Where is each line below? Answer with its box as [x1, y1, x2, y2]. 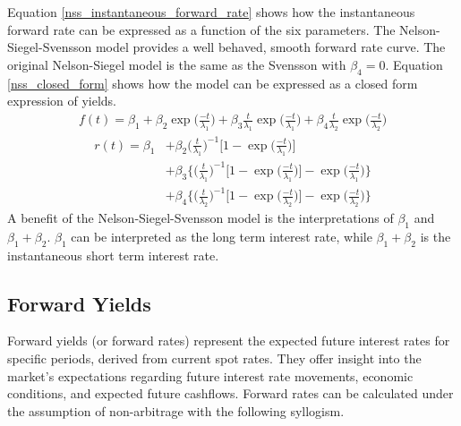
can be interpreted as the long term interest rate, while [71, 226, 372, 245]
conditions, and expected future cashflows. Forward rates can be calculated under [7, 384, 454, 403]
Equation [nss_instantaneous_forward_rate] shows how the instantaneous [7, 3, 415, 21]
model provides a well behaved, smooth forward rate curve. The [95, 38, 446, 56]
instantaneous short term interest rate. [7, 245, 219, 264]
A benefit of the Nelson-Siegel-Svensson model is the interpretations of [7, 209, 394, 227]
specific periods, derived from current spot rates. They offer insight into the [7, 349, 422, 368]
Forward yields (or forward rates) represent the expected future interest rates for [7, 331, 450, 350]
